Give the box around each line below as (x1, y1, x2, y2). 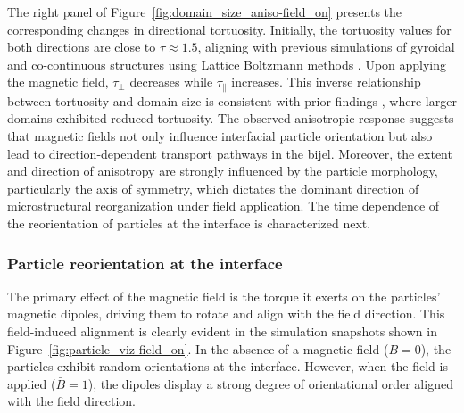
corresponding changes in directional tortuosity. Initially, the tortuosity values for (7, 20, 452, 38)
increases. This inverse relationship (231, 72, 421, 91)
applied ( (7, 374, 56, 392)
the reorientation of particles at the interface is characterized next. (7, 213, 371, 232)
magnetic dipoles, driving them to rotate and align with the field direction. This (7, 304, 445, 323)
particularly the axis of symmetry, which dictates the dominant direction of (7, 178, 419, 197)
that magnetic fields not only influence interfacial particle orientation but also (7, 127, 433, 145)
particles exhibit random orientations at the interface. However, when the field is (7, 357, 448, 376)
